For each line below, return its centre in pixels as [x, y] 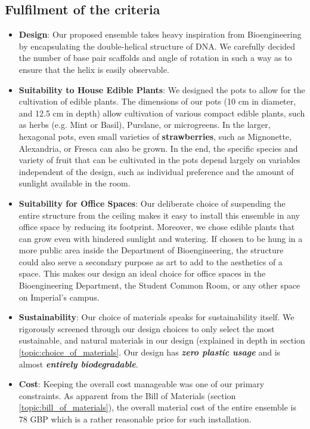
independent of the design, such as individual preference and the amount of [156, 171]
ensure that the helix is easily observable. [94, 69]
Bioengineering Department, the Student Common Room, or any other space [159, 285]
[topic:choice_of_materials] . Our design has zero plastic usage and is [150, 352]
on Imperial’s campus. [59, 297]
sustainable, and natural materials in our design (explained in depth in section [162, 340]
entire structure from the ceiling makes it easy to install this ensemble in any [159, 215]
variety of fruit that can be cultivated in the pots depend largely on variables [159, 160]
